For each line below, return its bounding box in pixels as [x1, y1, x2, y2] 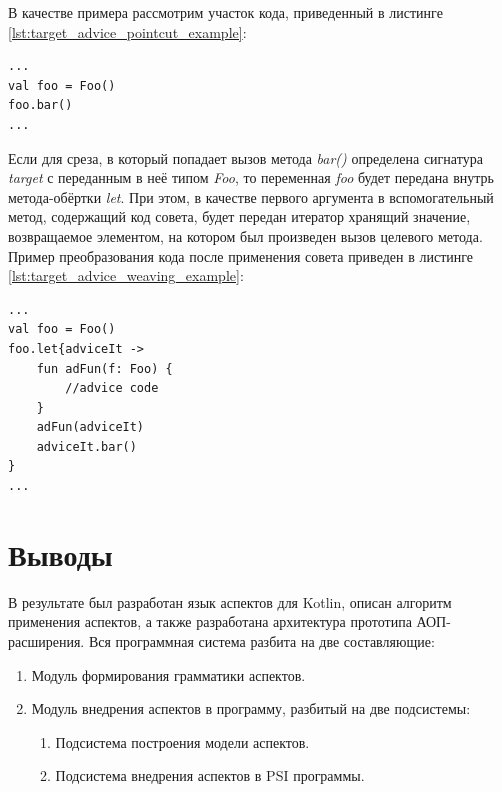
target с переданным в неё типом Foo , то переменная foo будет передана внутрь [8, 167, 495, 188]
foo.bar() [8, 98, 73, 113]
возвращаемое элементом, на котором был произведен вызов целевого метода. [8, 225, 483, 246]
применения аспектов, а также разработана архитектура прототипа [8, 611, 412, 632]
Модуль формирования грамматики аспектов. [31, 664, 306, 685]
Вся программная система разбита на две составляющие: [88, 630, 435, 651]
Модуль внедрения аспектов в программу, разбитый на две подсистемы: [31, 698, 471, 719]
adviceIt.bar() [36, 439, 137, 454]
